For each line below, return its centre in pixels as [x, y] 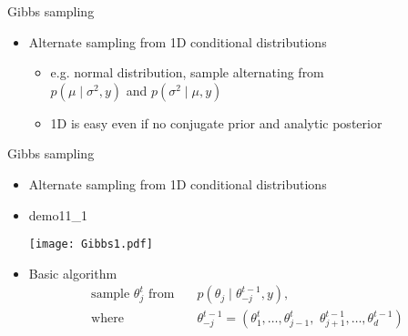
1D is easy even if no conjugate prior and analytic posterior [216, 122]
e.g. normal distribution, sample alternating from [187, 72]
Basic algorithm [73, 273]
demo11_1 [58, 214]
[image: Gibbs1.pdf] [91, 244]
